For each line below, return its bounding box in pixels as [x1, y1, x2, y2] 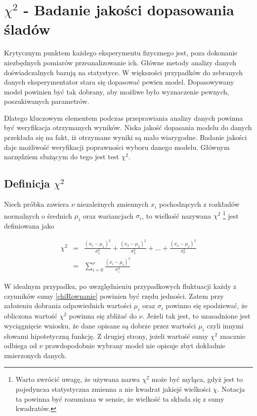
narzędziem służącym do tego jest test [4, 151, 119, 162]
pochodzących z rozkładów [159, 199, 240, 209]
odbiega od [4, 340, 37, 351]
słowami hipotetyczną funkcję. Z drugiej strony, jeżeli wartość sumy [4, 330, 209, 341]
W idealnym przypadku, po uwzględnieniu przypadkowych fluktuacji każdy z [4, 281, 237, 291]
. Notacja [217, 384, 245, 394]
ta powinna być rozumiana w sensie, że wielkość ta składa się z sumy [15, 393, 224, 404]
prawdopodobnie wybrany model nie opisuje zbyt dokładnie [45, 340, 225, 351]
